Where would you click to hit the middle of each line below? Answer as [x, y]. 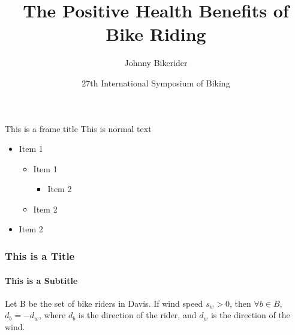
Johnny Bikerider [156, 63]
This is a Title [40, 255]
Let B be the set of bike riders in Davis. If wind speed [104, 303]
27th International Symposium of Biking [156, 83]
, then [240, 303]
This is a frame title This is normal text [78, 128]
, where [52, 315]
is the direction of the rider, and [137, 315]
